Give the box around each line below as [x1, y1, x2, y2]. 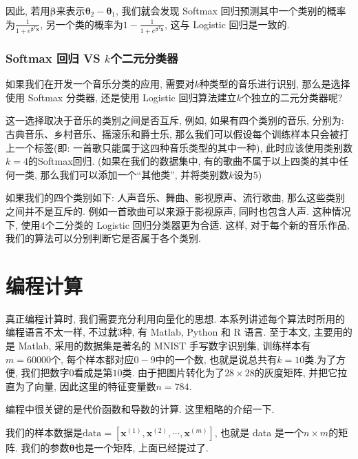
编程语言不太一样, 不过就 [6, 325, 118, 339]
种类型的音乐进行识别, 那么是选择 [199, 76, 350, 91]
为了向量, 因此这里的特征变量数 [14, 378, 156, 393]
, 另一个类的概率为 [40, 17, 123, 31]
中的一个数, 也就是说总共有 [155, 351, 277, 366]
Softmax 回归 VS [6, 49, 101, 66]
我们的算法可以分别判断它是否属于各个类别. [6, 231, 201, 245]
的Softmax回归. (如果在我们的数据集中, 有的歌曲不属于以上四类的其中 [28, 154, 339, 168]
